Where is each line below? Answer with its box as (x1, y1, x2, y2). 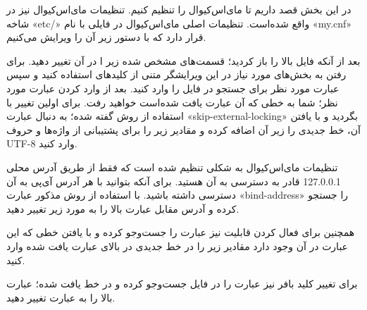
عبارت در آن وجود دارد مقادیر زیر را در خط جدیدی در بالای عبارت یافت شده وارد (6, 238, 348, 253)
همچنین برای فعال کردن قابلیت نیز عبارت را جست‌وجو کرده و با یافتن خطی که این (6, 225, 355, 240)
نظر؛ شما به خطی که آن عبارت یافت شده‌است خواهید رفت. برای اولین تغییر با (6, 94, 338, 109)
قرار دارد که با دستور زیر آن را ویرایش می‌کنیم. (6, 30, 206, 44)
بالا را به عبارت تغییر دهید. (6, 290, 116, 304)
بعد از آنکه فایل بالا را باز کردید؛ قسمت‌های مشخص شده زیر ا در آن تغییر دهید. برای (6, 53, 361, 68)
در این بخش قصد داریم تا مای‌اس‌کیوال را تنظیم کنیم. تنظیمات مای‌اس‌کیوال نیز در (6, 2, 352, 16)
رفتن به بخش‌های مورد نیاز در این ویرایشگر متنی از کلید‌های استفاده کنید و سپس (6, 67, 347, 82)
